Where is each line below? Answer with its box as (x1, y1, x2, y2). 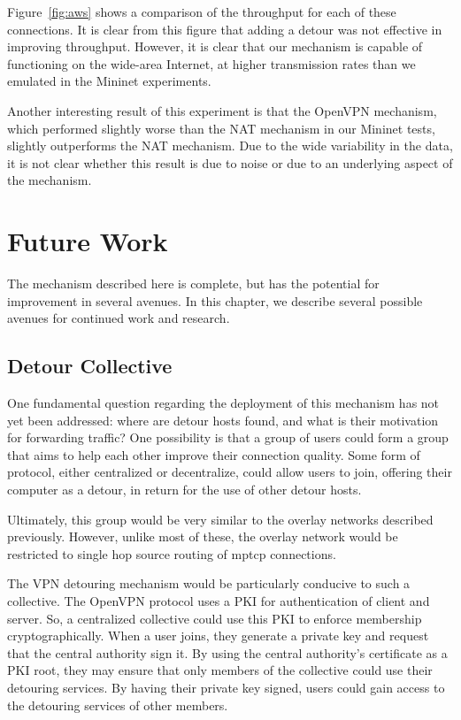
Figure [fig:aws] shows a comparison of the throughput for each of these (7, 3, 396, 20)
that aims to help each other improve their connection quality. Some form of (7, 445, 420, 463)
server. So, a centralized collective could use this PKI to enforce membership (7, 609, 422, 627)
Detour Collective (7, 352, 173, 379)
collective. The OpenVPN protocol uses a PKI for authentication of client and (7, 591, 430, 609)
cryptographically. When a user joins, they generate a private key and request (7, 626, 429, 645)
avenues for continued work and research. (7, 309, 230, 327)
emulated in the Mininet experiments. (7, 72, 211, 90)
